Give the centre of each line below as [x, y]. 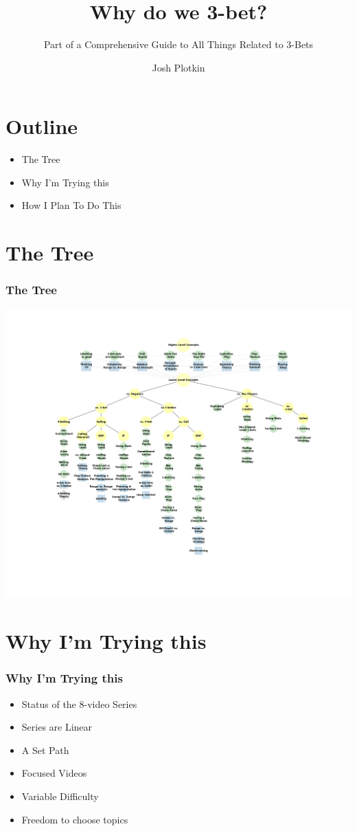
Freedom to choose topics [75, 819]
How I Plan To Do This [71, 205]
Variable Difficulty [60, 796]
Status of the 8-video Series [79, 703]
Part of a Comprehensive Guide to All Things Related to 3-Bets [178, 44]
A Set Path [45, 750]
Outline [42, 126]
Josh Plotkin [178, 67]
